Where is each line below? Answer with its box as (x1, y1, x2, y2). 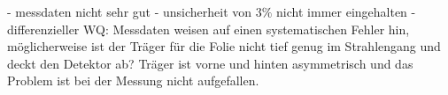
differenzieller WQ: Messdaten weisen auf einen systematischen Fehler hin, (7, 19, 410, 38)
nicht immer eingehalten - (276, 3, 416, 20)
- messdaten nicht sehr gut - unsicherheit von (7, 3, 252, 20)
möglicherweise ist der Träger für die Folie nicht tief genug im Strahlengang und (7, 37, 441, 55)
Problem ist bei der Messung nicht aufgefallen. (7, 71, 259, 90)
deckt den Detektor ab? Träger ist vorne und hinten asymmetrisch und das (7, 54, 413, 72)
